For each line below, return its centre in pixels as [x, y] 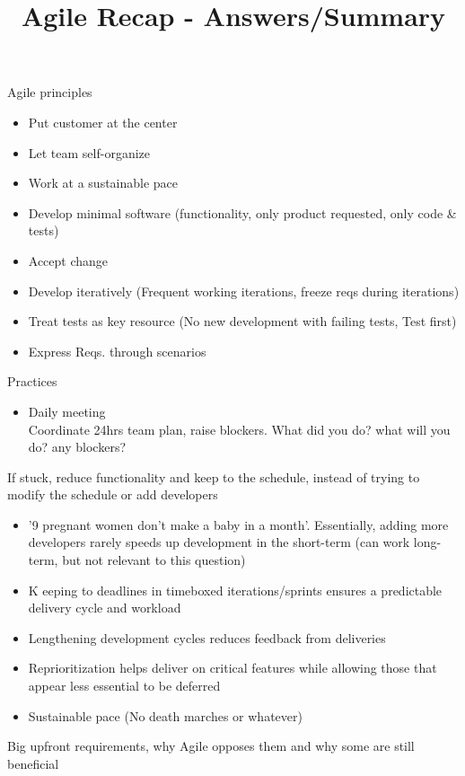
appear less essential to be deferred [124, 686]
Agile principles [50, 92]
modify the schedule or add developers [113, 494]
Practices [32, 381]
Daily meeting [67, 411]
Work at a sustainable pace [103, 183]
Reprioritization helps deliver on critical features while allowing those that [232, 668]
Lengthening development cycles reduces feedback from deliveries [207, 637]
